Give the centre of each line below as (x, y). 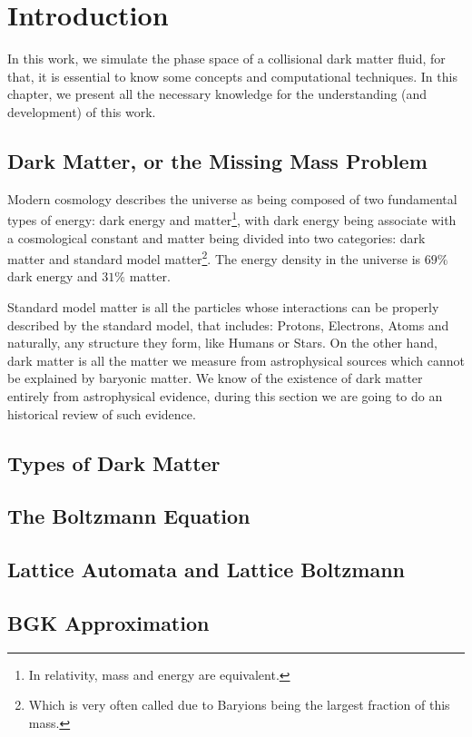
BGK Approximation (108, 622)
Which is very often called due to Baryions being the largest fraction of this (239, 705)
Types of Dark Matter (114, 462)
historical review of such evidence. (102, 413)
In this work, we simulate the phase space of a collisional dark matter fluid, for (226, 59)
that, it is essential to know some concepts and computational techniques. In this (232, 76)
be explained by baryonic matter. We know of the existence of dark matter (215, 378)
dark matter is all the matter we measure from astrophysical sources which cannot (236, 360)
